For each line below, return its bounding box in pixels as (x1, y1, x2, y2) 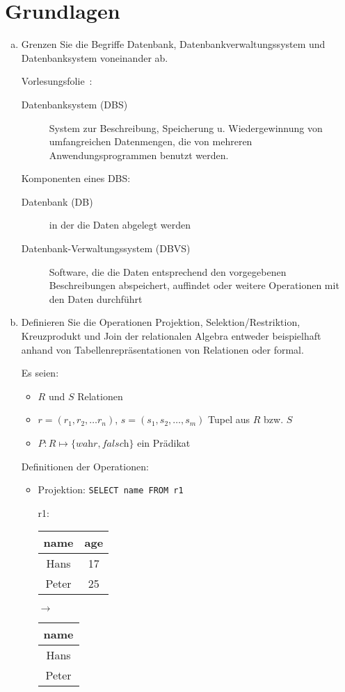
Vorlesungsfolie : (21, 74, 93, 88)
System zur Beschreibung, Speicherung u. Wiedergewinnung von (49, 120, 323, 135)
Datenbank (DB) (21, 194, 93, 208)
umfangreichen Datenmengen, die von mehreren (49, 134, 252, 149)
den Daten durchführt (49, 291, 143, 306)
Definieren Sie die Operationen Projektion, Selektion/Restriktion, (21, 315, 300, 329)
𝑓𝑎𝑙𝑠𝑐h (102, 439, 129, 449)
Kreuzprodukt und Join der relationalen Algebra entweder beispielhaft (21, 329, 321, 343)
